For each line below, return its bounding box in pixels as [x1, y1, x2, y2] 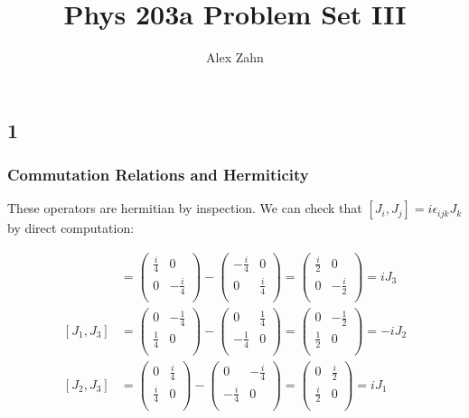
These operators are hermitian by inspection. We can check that [7, 199, 362, 218]
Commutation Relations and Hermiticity [7, 163, 309, 186]
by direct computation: [7, 218, 135, 237]
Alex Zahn [206, 48, 264, 67]
